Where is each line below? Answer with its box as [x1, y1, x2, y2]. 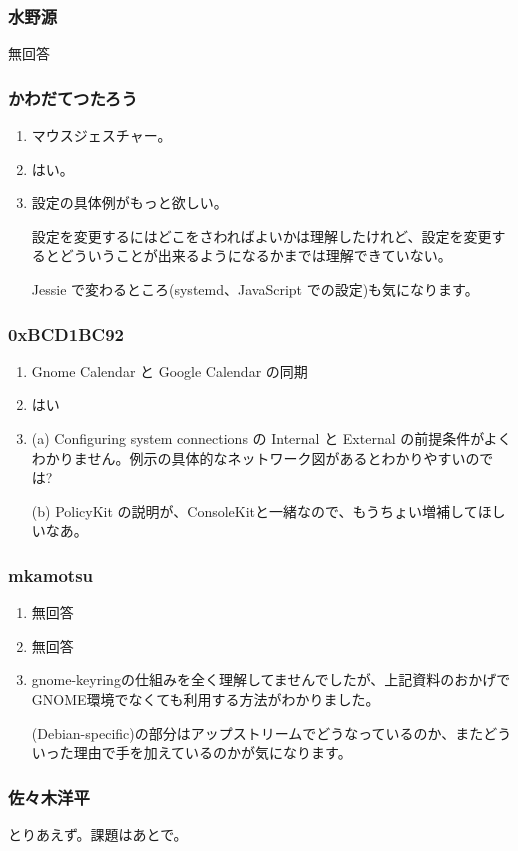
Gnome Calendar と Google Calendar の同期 [31, 360, 308, 381]
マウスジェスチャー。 [31, 125, 172, 146]
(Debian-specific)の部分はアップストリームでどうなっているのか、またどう [31, 722, 512, 743]
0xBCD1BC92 [8, 321, 124, 346]
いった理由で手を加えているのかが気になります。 [31, 742, 352, 763]
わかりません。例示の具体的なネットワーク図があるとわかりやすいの [31, 447, 480, 468]
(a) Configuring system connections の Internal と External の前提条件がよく [31, 428, 512, 448]
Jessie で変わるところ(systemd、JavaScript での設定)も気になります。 [31, 279, 479, 299]
